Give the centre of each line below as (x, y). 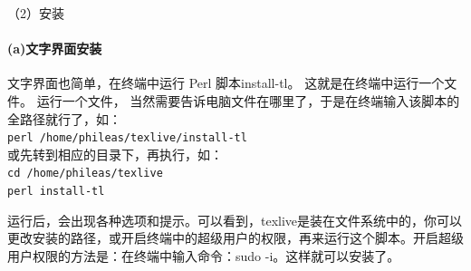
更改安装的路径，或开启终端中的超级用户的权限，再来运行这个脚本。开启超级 (235, 238)
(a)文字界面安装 (55, 48)
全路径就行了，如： (64, 118)
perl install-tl (56, 192)
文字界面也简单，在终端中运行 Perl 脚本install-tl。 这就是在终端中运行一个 (226, 83)
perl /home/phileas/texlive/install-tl (127, 138)
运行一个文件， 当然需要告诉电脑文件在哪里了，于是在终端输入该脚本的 (248, 100)
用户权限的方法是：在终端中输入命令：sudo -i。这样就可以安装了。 (204, 255)
